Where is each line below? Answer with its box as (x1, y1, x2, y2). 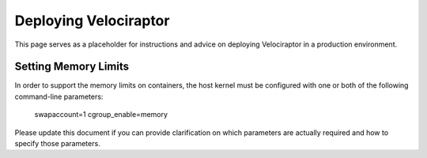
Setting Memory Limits (14, 60, 130, 73)
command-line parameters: (14, 92, 104, 101)
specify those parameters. (14, 139, 100, 149)
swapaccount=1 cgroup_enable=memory (34, 110, 168, 119)
